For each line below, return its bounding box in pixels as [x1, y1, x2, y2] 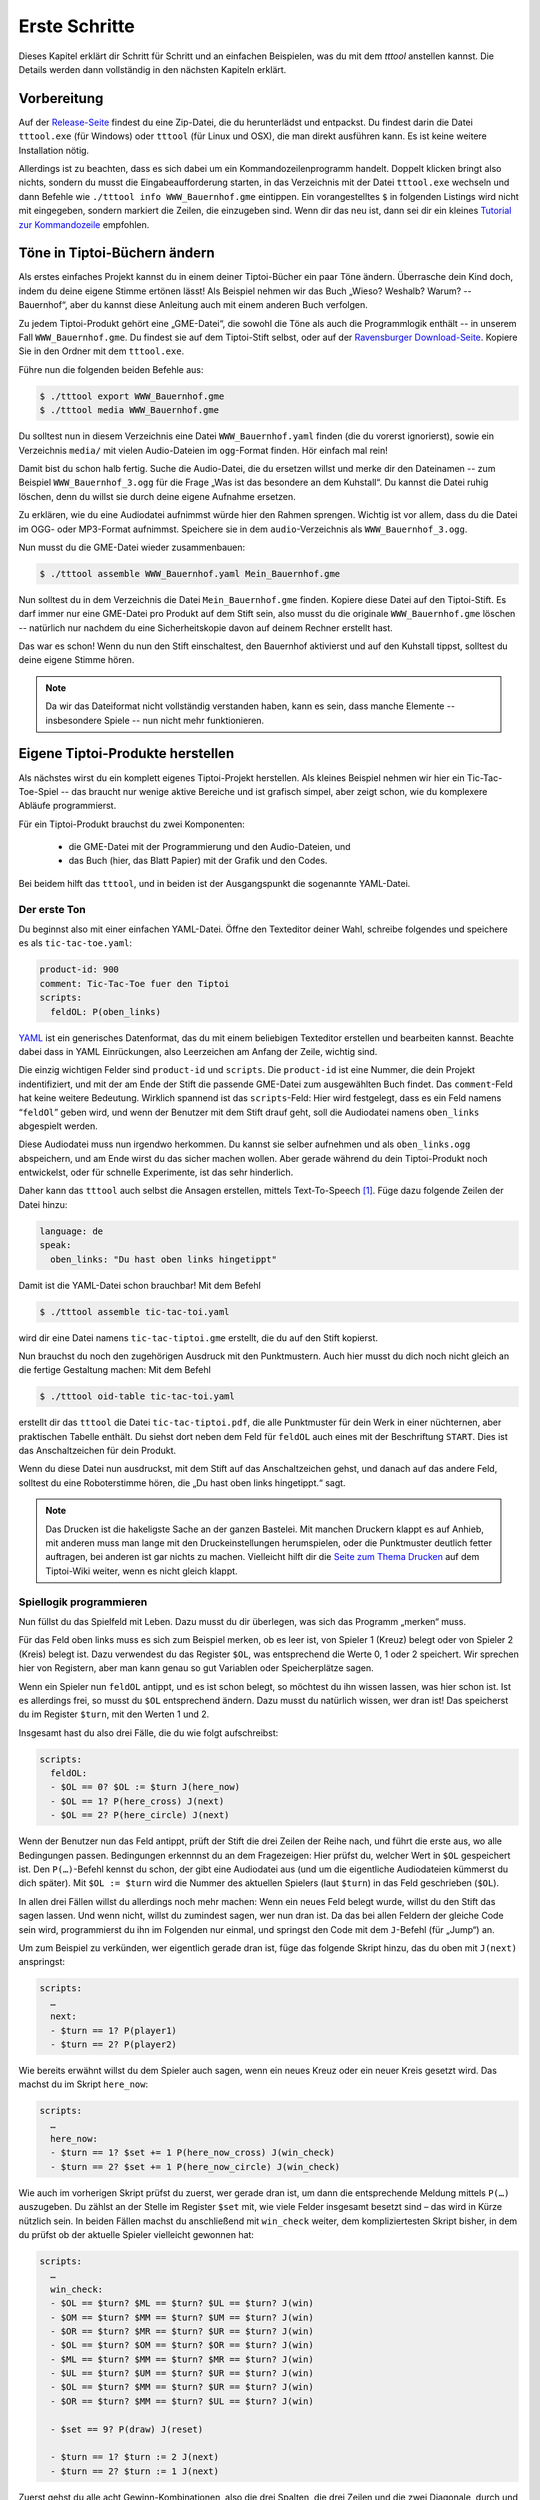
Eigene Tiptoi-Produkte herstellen [18, 745, 235, 762]
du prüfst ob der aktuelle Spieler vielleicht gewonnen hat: [18, 2228, 255, 2240]
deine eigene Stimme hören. [18, 654, 135, 666]
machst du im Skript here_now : [18, 2078, 149, 2090]
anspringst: [18, 1956, 65, 1968]
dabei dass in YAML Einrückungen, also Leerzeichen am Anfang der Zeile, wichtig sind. [18, 1045, 378, 1057]
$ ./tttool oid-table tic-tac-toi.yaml [39, 1391, 235, 1402]
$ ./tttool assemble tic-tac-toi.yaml [39, 1306, 230, 1317]
